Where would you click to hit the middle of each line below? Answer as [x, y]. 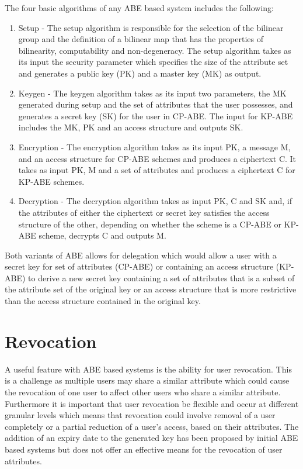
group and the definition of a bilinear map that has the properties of [141, 39]
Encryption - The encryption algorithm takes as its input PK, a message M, [154, 146]
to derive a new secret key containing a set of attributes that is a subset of [161, 277]
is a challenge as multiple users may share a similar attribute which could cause [147, 380]
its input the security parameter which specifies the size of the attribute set [153, 62]
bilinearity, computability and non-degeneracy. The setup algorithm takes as [155, 50]
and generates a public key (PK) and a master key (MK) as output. [140, 73]
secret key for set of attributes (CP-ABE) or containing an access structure [139, 266]
